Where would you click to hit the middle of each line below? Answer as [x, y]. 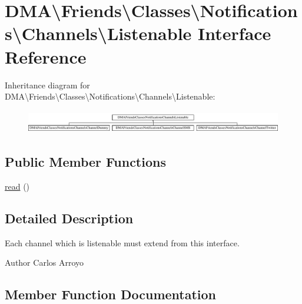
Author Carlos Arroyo [44, 262]
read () [17, 186]
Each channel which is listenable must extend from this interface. [122, 242]
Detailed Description [69, 218]
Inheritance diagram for [47, 85]
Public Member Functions [85, 162]
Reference [46, 56]
